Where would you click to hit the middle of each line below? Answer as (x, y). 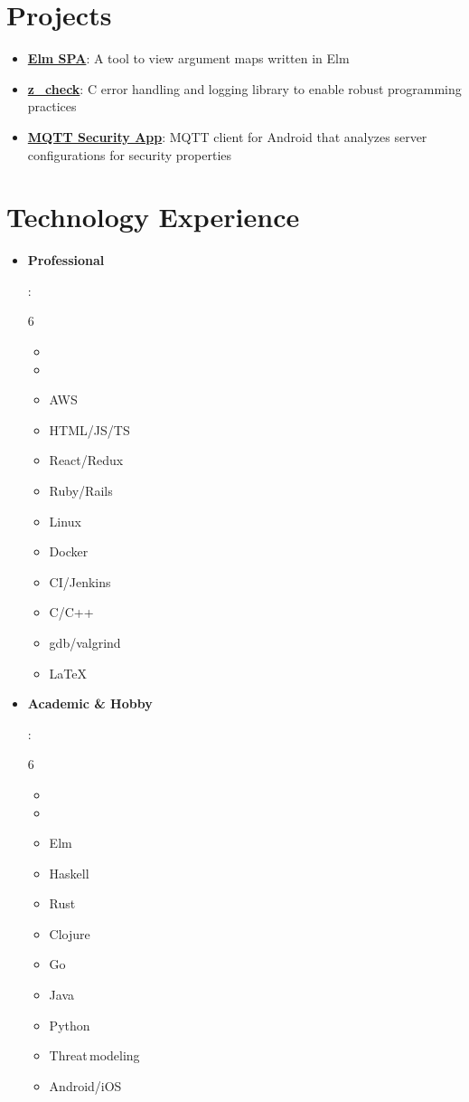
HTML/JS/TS (89, 429)
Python (70, 1025)
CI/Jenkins (80, 581)
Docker (69, 551)
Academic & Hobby (90, 703)
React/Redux (86, 460)
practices (52, 106)
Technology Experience (153, 217)
